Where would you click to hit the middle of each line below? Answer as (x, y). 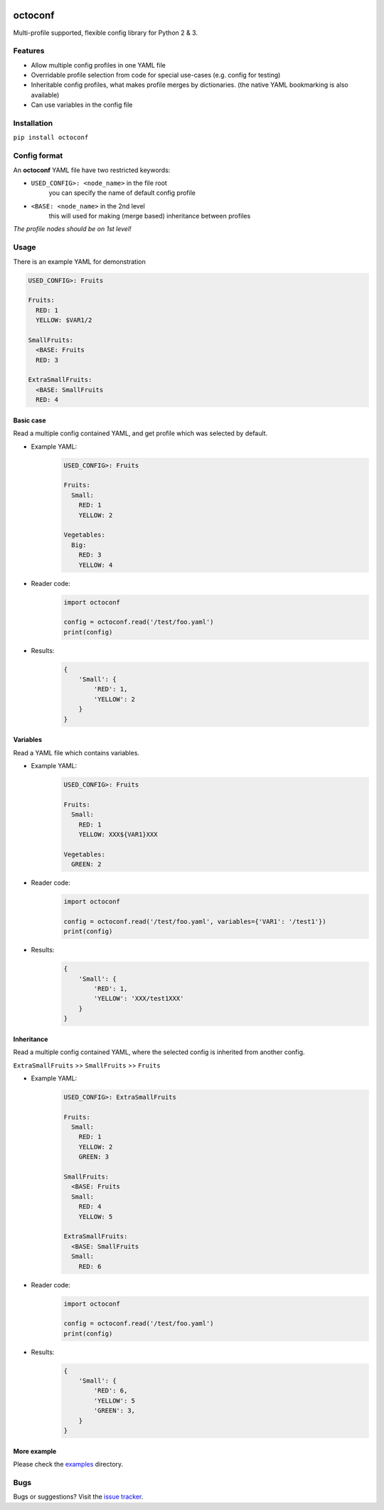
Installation (33, 123)
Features (29, 51)
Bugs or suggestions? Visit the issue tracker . (78, 1496)
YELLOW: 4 (96, 565)
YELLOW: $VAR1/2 (64, 320)
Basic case (30, 420)
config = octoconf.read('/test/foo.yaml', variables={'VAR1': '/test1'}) (195, 921)
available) (45, 95)
